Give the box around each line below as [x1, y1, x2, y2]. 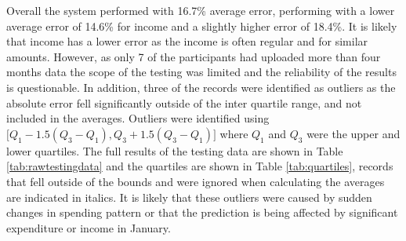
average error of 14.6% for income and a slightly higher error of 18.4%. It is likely [6, 17, 397, 34]
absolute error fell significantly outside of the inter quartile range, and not [6, 94, 362, 111]
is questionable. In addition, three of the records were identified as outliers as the [6, 79, 396, 95]
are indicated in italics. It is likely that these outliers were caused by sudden [6, 188, 372, 205]
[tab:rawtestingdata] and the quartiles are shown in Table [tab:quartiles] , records [6, 158, 393, 174]
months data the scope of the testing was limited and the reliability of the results [6, 64, 397, 80]
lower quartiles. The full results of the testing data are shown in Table [6, 142, 343, 159]
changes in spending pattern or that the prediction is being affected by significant [6, 204, 398, 221]
